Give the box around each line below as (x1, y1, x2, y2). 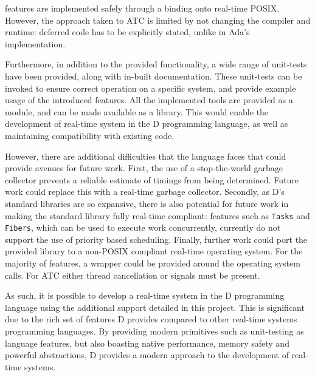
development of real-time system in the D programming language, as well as (5, 117, 288, 130)
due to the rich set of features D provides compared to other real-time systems (5, 313, 297, 325)
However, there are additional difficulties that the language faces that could (5, 149, 286, 162)
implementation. (5, 37, 66, 50)
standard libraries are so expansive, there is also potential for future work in (5, 197, 289, 209)
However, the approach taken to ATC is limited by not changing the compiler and (5, 13, 311, 26)
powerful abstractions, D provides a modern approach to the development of (5, 348, 289, 361)
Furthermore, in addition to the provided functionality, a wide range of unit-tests (5, 58, 307, 70)
